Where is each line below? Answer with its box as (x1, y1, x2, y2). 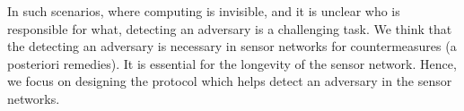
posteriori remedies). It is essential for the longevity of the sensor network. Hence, (7, 54, 457, 73)
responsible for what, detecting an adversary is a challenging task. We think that (7, 19, 452, 38)
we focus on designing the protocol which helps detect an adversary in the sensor (7, 72, 452, 90)
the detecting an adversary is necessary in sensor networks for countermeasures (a (7, 37, 457, 55)
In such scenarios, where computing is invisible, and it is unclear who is (7, 2, 400, 20)
